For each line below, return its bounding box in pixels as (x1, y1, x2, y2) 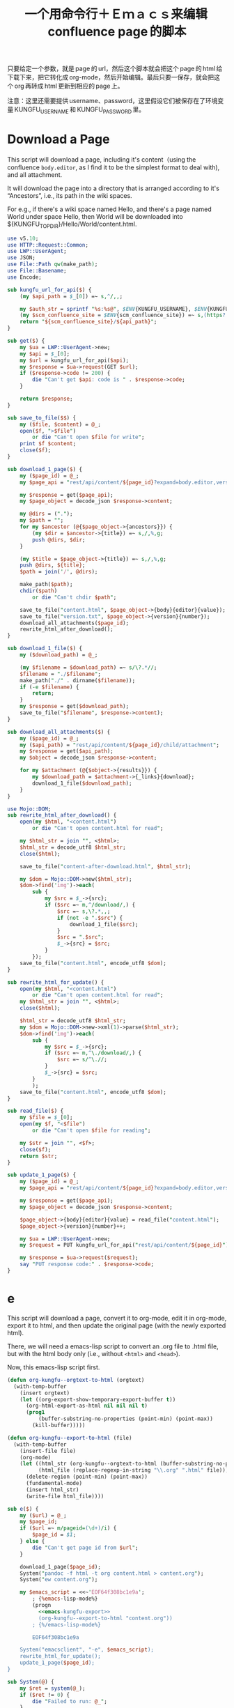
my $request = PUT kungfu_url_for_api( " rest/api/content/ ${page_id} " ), (19, 1242, 232, 1249)
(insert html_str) (25, 1486, 79, 1493)
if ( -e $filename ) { (19, 684, 79, 691)
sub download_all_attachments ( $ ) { (7, 728, 111, 735)
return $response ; (19, 395, 73, 403)
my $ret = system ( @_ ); (19, 1684, 86, 1692)
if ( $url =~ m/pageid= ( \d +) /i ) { (19, 1525, 117, 1532)
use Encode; (7, 273, 42, 281)
